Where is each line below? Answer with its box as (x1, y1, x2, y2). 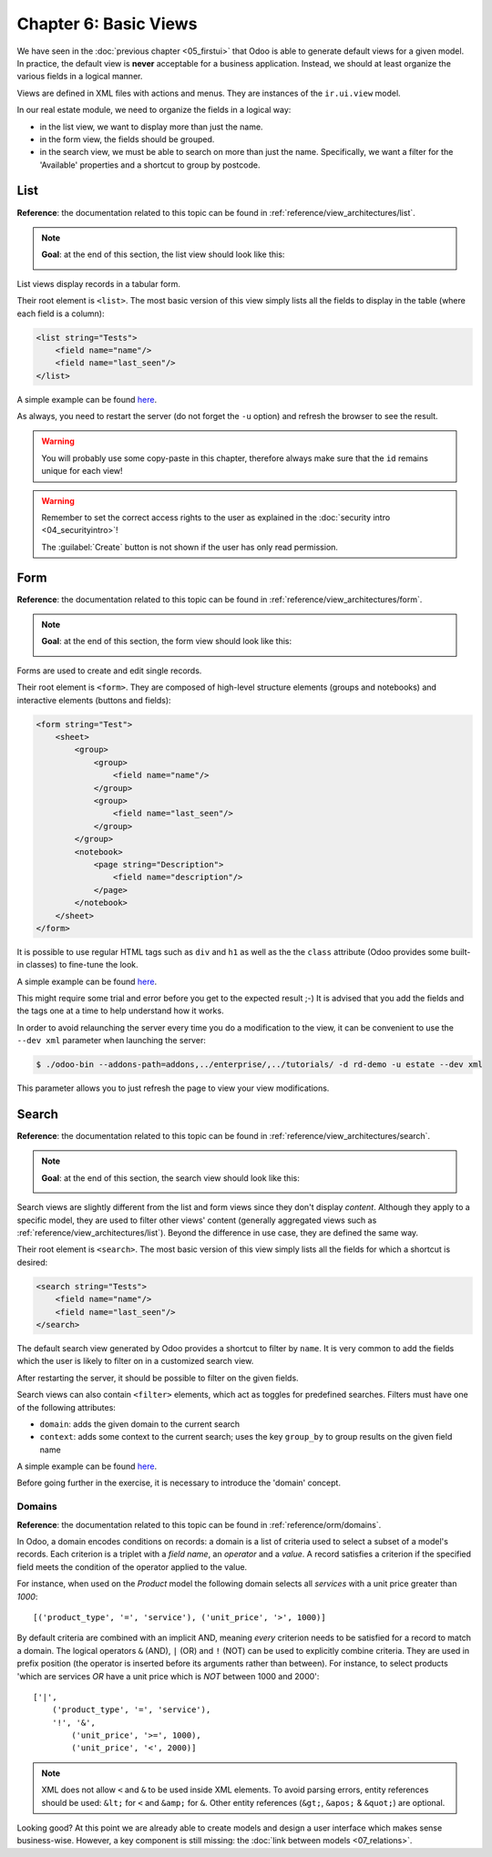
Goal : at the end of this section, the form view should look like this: (41, 636, 292, 647)
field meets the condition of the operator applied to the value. (16, 1561, 248, 1572)
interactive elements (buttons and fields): (16, 694, 172, 705)
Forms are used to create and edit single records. (16, 665, 202, 676)
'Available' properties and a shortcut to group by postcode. (39, 159, 261, 170)
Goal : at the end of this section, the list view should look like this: (41, 249, 285, 260)
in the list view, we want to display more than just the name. (39, 121, 263, 132)
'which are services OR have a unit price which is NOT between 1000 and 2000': (16, 1670, 320, 1681)
